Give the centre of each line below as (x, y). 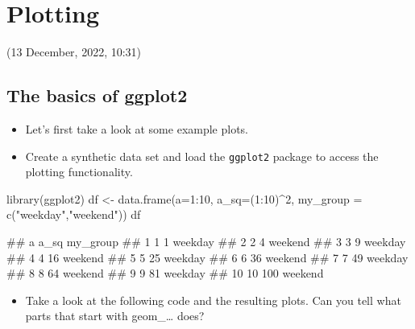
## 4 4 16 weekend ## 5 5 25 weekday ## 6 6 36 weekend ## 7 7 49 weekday (207, 257)
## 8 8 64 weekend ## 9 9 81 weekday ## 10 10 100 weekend (165, 273)
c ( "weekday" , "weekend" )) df (74, 214)
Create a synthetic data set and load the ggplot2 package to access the (202, 156)
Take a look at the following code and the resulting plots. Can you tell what (213, 300)
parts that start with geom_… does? (115, 316)
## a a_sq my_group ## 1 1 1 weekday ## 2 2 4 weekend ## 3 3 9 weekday (206, 241)
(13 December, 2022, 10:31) (74, 52)
